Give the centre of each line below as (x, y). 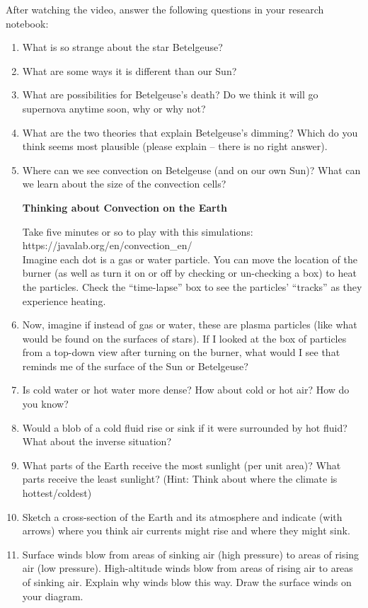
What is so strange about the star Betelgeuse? (122, 47)
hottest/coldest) (57, 493)
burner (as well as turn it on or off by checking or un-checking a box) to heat (189, 273)
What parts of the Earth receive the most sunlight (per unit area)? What (182, 465)
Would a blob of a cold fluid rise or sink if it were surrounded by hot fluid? (185, 427)
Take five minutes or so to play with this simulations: (138, 231)
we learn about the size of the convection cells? (124, 184)
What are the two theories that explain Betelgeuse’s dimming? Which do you (190, 132)
